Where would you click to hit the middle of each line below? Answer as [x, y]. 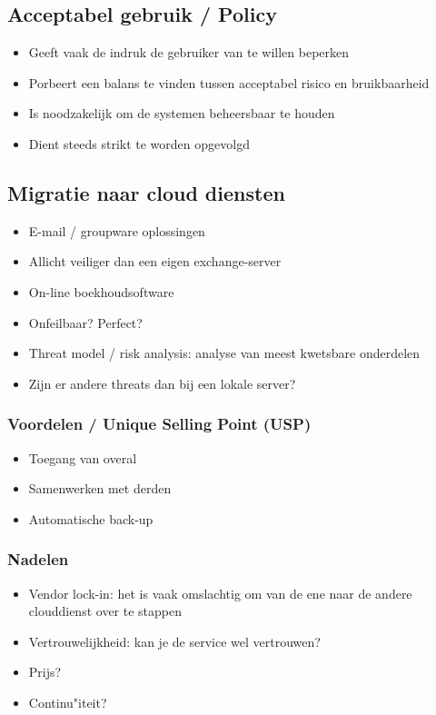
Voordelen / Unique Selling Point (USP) [159, 424]
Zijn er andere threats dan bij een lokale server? [162, 383]
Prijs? [45, 672]
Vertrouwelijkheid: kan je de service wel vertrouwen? [174, 641]
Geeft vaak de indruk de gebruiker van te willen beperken [189, 52]
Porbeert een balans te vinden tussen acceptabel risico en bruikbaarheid [229, 82]
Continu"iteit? [68, 702]
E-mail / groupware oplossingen [117, 230]
